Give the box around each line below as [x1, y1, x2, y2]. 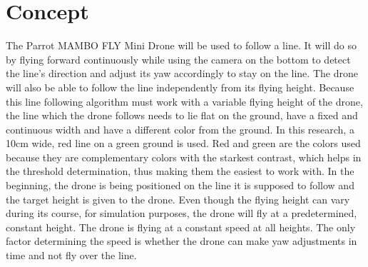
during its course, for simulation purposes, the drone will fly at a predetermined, [6, 206, 357, 221]
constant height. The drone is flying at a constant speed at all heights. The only [6, 219, 356, 234]
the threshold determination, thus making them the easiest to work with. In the [6, 163, 354, 178]
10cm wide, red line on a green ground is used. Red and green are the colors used [6, 136, 361, 151]
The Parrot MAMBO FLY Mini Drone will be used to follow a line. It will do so [6, 38, 357, 53]
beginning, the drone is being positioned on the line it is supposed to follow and [6, 178, 354, 193]
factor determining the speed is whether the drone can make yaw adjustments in [6, 233, 357, 248]
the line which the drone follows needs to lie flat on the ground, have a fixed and [6, 108, 358, 123]
